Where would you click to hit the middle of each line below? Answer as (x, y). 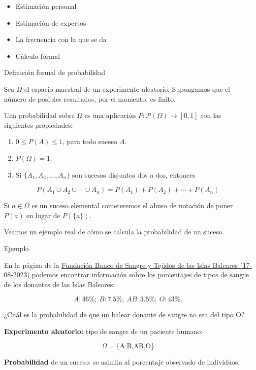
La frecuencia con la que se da (61, 39)
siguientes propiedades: (38, 125)
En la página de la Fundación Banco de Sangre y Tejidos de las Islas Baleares (121, 265)
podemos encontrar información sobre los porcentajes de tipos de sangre (140, 275)
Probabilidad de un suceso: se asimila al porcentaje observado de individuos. (122, 362)
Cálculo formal (38, 55)
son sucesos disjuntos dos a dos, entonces (134, 174)
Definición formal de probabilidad (55, 72)
